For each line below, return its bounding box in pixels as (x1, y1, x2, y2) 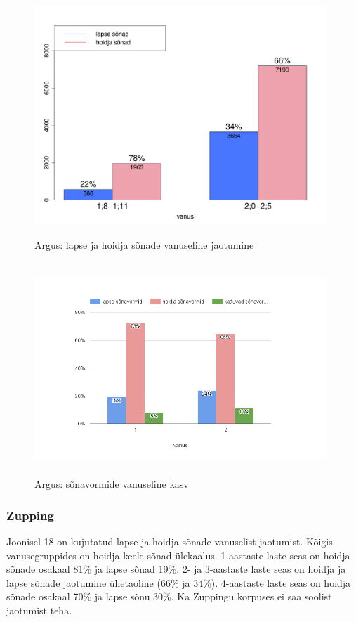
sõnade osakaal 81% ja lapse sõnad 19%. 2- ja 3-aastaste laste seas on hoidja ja (6, 562, 346, 576)
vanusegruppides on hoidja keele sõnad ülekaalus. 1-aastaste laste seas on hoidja (6, 548, 350, 562)
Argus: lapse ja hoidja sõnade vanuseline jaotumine (34, 237, 254, 252)
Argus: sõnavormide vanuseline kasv (34, 477, 189, 491)
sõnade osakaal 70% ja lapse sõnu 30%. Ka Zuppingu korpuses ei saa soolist (6, 589, 332, 604)
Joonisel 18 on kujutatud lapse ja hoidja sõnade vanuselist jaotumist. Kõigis (6, 534, 333, 549)
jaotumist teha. (6, 603, 72, 618)
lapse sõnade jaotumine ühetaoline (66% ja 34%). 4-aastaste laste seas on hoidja (6, 575, 351, 590)
